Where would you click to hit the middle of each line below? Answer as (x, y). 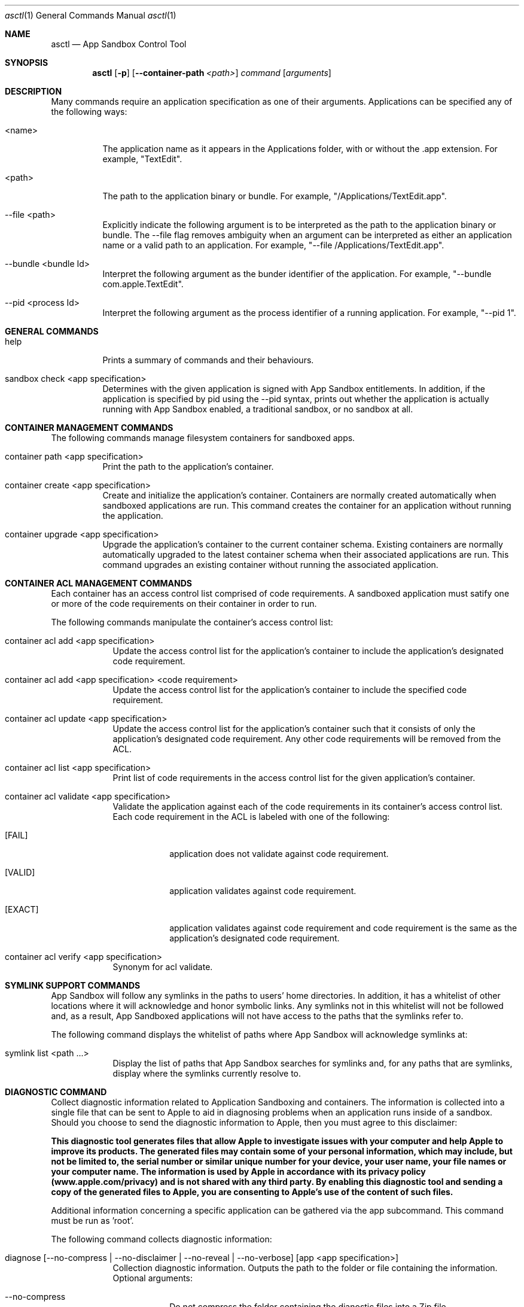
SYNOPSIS (27, 63)
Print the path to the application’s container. (188, 466)
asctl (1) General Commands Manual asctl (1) (91, 15)
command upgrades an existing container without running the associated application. (270, 565)
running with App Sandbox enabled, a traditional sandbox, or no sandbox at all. (258, 409)
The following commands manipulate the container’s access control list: (192, 622)
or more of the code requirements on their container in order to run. (184, 604)
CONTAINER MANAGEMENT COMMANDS (89, 428)
